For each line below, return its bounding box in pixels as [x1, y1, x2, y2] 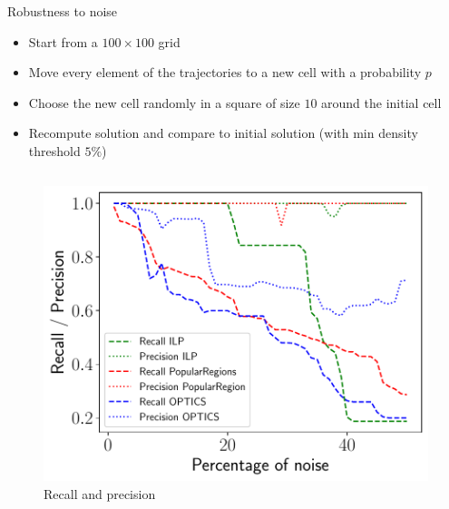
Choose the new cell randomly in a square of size [28, 93, 300, 112]
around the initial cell [321, 93, 442, 112]
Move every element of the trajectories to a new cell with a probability [28, 63, 422, 82]
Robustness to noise [7, 2, 118, 20]
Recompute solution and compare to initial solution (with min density [28, 123, 418, 142]
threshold [28, 141, 81, 160]
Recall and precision [44, 484, 156, 503]
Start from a [28, 32, 98, 51]
